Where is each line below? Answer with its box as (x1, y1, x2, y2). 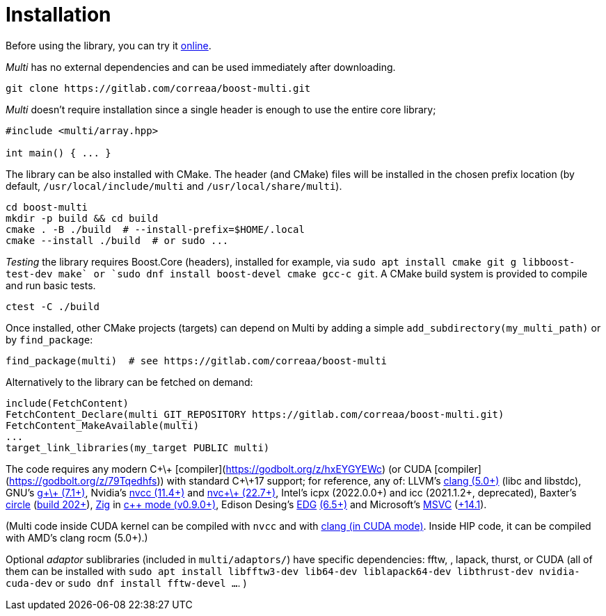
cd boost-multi (6, 201, 88, 213)
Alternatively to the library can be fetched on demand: (6, 375, 253, 388)
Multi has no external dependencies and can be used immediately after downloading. (6, 60, 396, 73)
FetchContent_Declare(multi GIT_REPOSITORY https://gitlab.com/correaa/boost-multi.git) (6, 408, 504, 420)
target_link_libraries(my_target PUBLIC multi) (6, 441, 270, 453)
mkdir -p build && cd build (6, 212, 159, 224)
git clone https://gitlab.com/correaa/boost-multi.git (6, 82, 311, 94)
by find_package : (6, 333, 93, 346)
